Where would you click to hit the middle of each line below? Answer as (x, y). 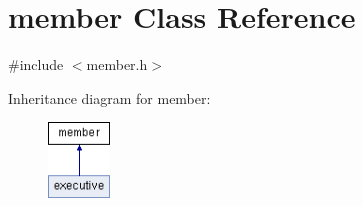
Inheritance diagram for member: (109, 97)
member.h (117, 64)
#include (36, 64)
